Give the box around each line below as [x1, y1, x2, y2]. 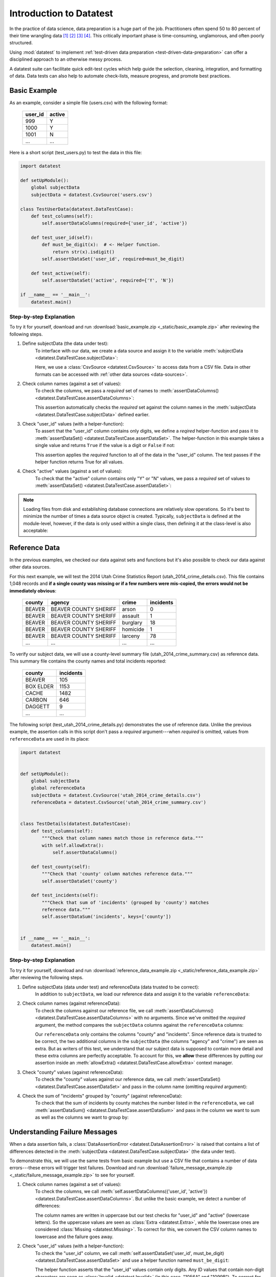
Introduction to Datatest [9, 8, 113, 19]
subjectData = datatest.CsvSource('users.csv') [31, 192, 153, 198]
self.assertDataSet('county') [41, 878, 118, 884]
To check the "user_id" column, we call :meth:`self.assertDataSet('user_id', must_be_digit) [35, 1250, 224, 1256]
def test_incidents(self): [31, 892, 99, 898]
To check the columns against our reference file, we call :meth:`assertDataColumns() [35, 1007, 214, 1013]
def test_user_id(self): [31, 235, 94, 241]
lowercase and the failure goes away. [35, 1234, 113, 1240]
